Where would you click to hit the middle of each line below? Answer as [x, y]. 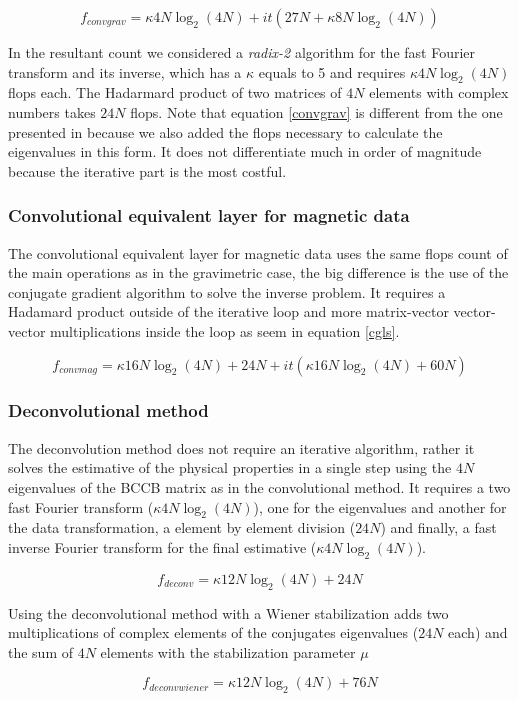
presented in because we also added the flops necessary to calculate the [225, 131]
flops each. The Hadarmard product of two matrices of [175, 92]
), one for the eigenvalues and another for [380, 506]
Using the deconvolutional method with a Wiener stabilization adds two [228, 612]
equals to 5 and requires [332, 71]
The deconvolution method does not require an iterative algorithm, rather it [241, 447]
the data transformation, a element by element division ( [182, 527]
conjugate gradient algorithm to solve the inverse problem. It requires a [227, 291]
